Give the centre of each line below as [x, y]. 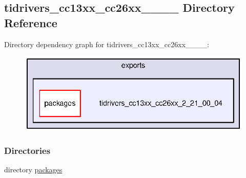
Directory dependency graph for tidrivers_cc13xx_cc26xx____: [107, 44]
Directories [27, 151]
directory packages [33, 170]
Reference [31, 22]
